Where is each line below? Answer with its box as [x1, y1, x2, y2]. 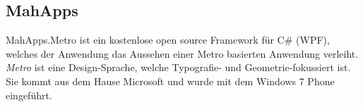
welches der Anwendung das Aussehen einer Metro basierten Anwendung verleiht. [6, 46, 359, 61]
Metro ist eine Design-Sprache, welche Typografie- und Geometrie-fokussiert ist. [6, 60, 351, 75]
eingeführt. [6, 87, 52, 102]
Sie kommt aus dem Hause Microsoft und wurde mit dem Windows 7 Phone [6, 73, 335, 88]
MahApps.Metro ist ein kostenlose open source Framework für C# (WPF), [6, 32, 330, 47]
